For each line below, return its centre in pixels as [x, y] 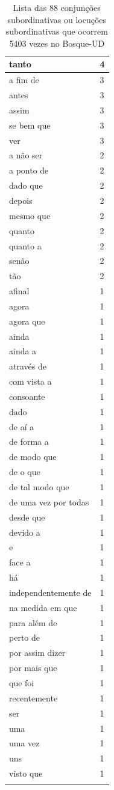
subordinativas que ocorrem [57, 31]
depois [21, 200]
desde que [27, 517]
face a [20, 562]
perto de [24, 637]
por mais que [33, 668]
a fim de [24, 80]
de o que [25, 472]
